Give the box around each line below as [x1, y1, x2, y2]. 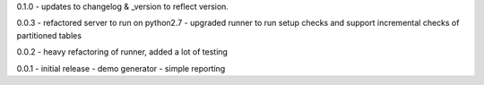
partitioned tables [16, 30, 82, 40]
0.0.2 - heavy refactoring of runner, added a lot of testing [16, 47, 229, 57]
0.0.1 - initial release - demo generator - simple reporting [16, 63, 226, 73]
